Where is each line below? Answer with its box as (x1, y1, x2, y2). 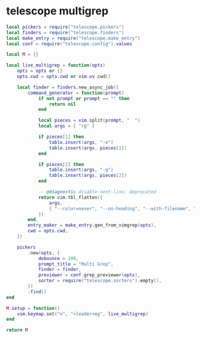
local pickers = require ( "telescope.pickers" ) (6, 24, 124, 30)
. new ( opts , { (28, 250, 60, 256)
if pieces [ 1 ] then (38, 134, 84, 140)
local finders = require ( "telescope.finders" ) (6, 29, 124, 35)
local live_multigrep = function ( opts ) (6, 62, 106, 68)
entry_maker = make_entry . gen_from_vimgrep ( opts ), (28, 222, 157, 228)
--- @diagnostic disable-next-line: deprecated (38, 189, 157, 195)
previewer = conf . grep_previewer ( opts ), (38, 272, 141, 278)
